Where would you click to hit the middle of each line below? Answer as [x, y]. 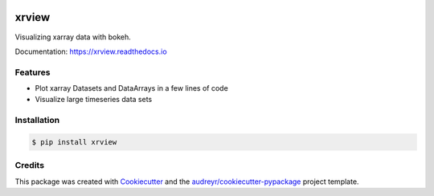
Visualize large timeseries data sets [94, 100]
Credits [29, 165]
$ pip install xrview [74, 142]
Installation [37, 120]
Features [33, 72]
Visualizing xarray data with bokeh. [73, 37]
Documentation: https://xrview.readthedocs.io [91, 51]
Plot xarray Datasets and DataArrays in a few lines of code [131, 88]
